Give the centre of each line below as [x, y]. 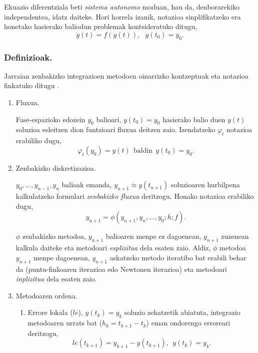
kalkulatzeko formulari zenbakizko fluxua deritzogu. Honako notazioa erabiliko [135, 196]
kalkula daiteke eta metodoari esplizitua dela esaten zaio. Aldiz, [113, 248]
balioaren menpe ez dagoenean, [153, 236]
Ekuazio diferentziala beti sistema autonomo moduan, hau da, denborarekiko [122, 7]
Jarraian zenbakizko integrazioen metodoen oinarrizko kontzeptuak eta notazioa [126, 75]
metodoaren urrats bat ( [65, 323]
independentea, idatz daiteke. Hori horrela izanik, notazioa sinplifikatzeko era [122, 16]
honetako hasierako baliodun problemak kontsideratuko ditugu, [101, 26]
